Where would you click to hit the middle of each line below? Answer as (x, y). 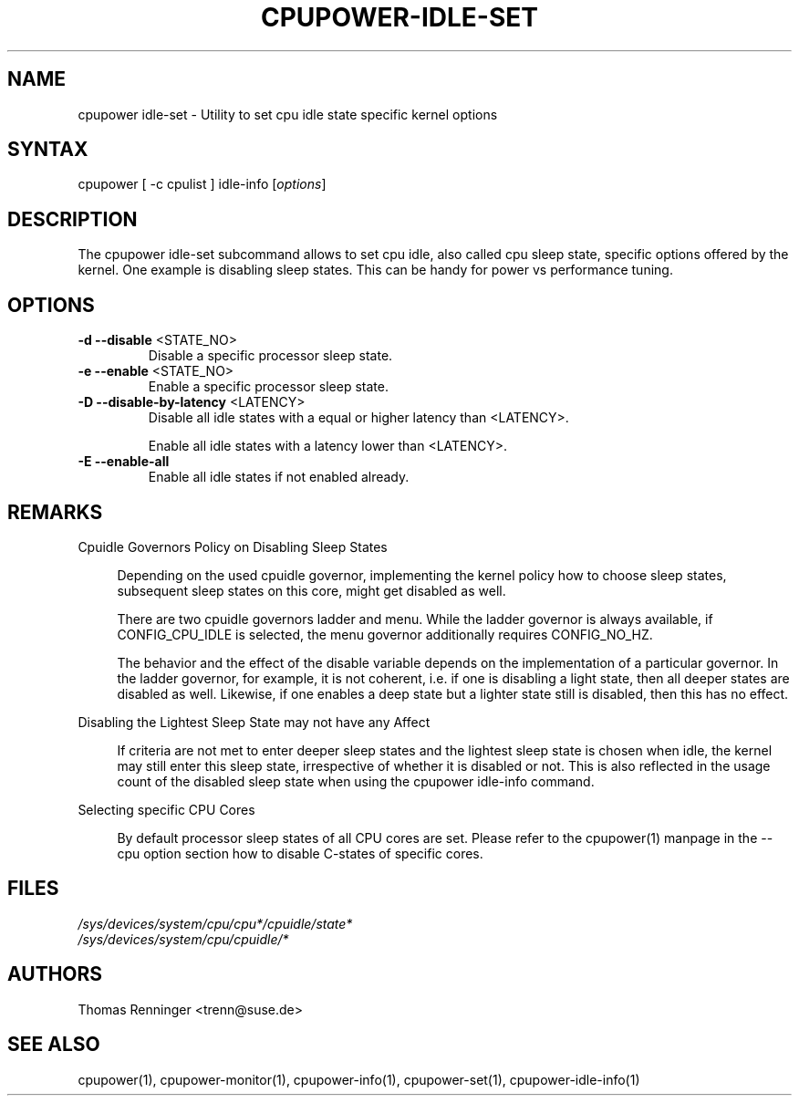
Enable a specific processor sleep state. (268, 387)
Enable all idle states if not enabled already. (279, 477)
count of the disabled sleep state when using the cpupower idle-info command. (356, 781)
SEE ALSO (54, 1045)
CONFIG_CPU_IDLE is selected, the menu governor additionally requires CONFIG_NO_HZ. (385, 634)
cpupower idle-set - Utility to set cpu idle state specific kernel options (288, 114)
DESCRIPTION (73, 219)
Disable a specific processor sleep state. (270, 356)
